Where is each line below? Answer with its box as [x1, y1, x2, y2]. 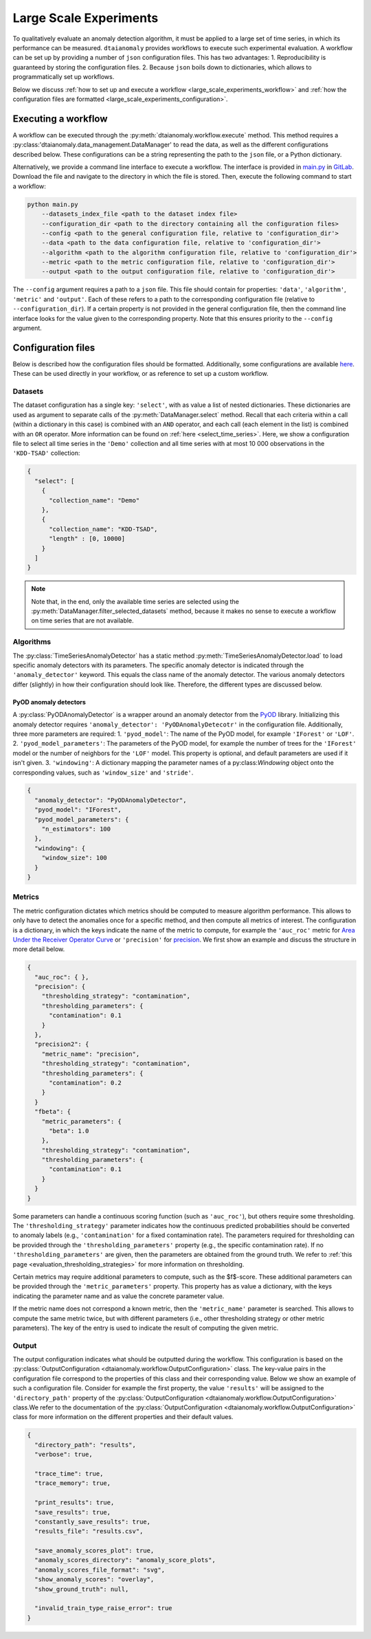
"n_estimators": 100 [41, 825, 111, 833]
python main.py [27, 200, 78, 208]
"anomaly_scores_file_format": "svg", [34, 1565, 165, 1574]
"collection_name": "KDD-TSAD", [49, 525, 158, 533]
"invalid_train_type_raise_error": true [34, 1605, 172, 1612]
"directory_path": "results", [34, 1440, 137, 1449]
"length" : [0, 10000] [49, 535, 126, 543]
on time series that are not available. [31, 616, 134, 625]
